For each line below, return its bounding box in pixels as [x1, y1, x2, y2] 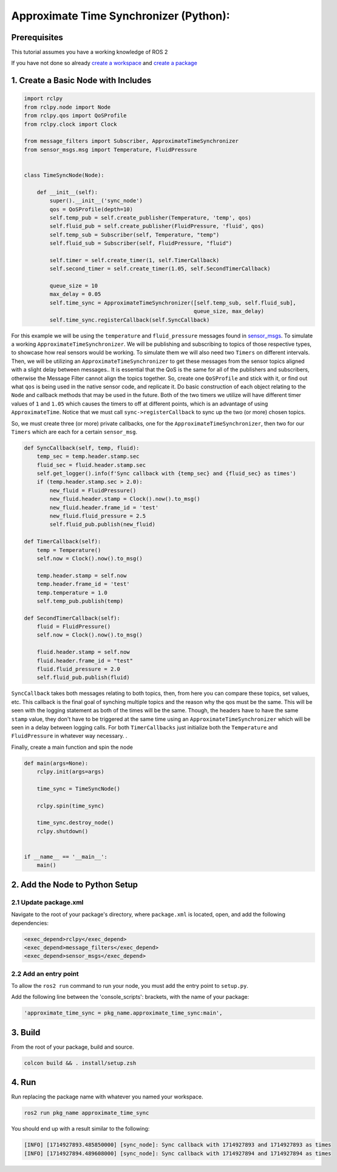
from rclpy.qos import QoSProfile [24, 112, 127, 119]
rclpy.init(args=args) [36, 768, 104, 775]
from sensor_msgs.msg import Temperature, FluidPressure [24, 146, 197, 153]
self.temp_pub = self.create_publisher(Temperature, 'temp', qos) [49, 214, 252, 221]
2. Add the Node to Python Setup [11, 879, 138, 890]
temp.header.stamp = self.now [36, 572, 127, 579]
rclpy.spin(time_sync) [36, 802, 104, 809]
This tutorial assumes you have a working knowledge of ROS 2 [11, 49, 168, 56]
